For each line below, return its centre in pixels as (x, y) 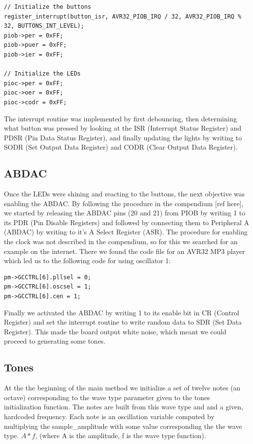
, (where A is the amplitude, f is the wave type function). (121, 435)
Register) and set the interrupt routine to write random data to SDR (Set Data (123, 322)
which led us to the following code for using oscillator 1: (88, 261)
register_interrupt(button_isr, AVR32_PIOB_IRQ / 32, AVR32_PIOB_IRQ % (123, 16)
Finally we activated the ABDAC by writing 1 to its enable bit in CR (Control (122, 312)
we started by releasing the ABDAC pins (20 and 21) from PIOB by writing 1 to (125, 213)
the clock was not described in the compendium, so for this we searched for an (121, 241)
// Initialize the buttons (48, 7)
